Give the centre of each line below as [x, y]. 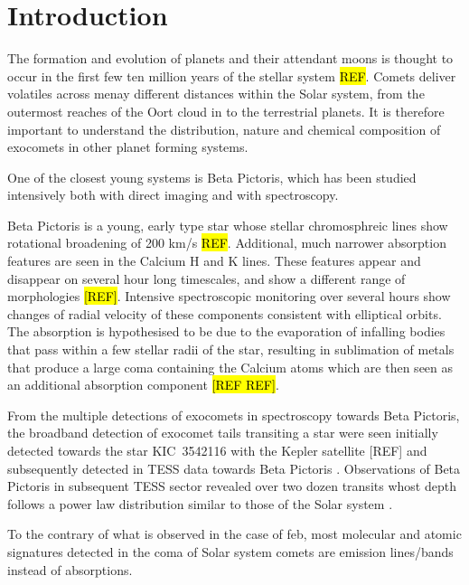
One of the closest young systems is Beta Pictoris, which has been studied [212, 177]
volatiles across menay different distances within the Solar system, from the [216, 94]
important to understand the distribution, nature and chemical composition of [224, 129]
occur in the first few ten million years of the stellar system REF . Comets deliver [232, 75]
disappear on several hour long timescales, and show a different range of [206, 278]
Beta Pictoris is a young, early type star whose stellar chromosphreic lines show [228, 225]
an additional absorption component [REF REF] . [143, 385]
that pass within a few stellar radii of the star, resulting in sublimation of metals [231, 349]
